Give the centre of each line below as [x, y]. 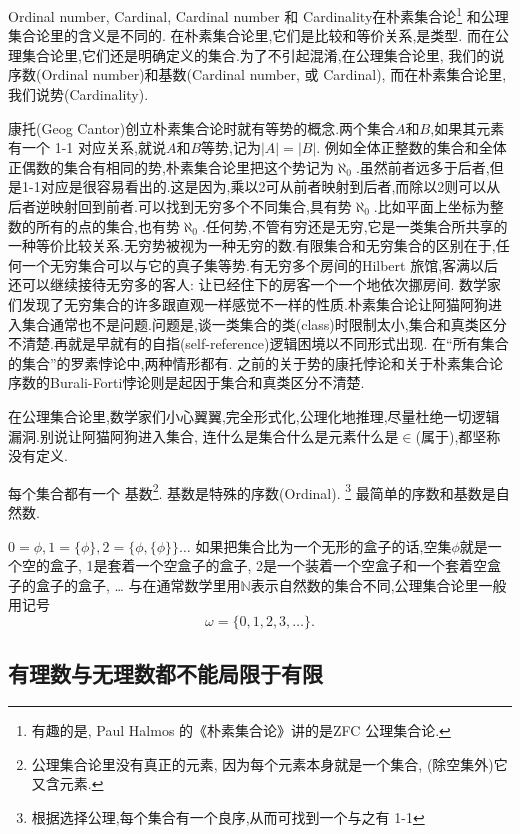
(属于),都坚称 [458, 435]
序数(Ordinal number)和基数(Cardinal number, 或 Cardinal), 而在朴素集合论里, [257, 74]
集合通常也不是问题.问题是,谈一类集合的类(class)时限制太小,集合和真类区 [257, 323]
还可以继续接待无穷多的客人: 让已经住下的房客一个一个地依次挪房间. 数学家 [255, 284]
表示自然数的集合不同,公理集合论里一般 [378, 584]
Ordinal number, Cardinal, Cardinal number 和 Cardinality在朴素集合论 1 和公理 [258, 14]
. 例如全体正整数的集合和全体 [411, 147]
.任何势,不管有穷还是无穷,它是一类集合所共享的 [354, 225]
